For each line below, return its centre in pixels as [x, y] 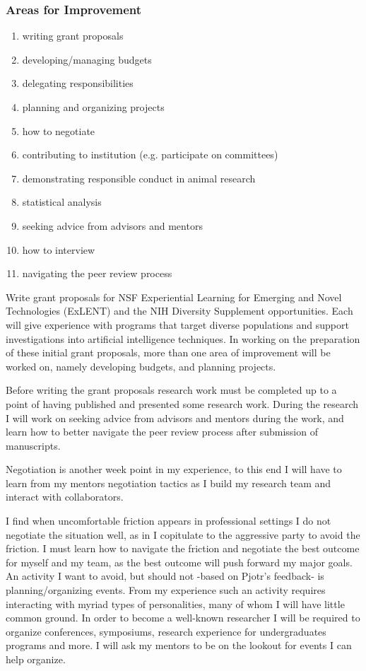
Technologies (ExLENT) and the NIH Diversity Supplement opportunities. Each [179, 311]
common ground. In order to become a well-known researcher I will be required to [183, 618]
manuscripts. [33, 445]
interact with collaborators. [65, 497]
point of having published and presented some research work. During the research [182, 403]
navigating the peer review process [97, 273]
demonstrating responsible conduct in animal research [139, 178]
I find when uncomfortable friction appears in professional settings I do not [169, 521]
